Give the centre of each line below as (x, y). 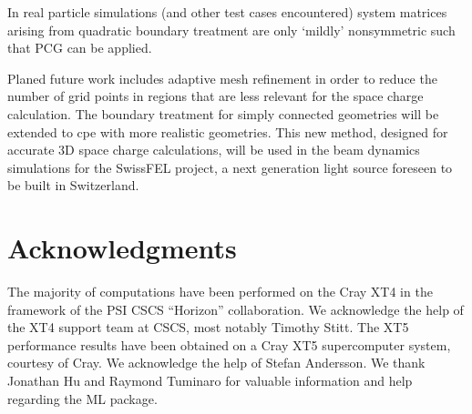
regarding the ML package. (82, 398)
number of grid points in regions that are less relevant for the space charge (215, 96)
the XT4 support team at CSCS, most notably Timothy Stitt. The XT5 (208, 327)
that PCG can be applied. (80, 48)
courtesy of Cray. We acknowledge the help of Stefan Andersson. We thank (216, 363)
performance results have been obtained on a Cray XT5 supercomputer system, (229, 344)
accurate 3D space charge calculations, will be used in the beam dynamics (214, 150)
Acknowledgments (122, 248)
